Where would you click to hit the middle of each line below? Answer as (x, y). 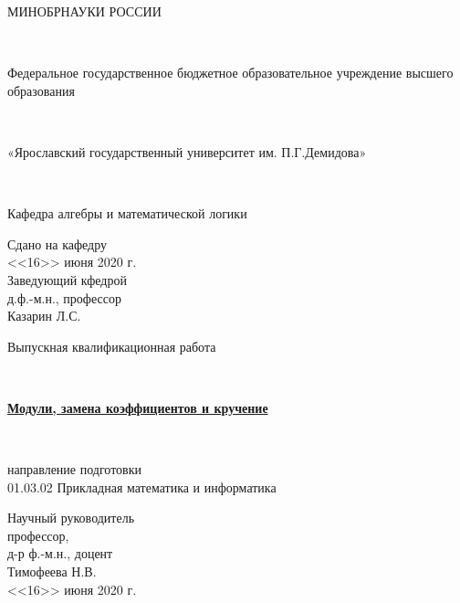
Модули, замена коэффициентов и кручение (138, 407)
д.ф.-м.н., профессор (64, 297)
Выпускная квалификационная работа (112, 346)
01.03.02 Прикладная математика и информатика (142, 487)
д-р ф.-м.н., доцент (60, 553)
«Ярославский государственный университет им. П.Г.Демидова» (187, 151)
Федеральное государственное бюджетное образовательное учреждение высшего (230, 73)
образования (41, 90)
